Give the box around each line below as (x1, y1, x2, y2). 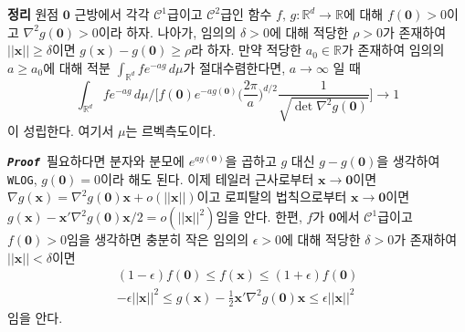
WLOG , (7, 169, 37, 188)
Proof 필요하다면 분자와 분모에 (7, 151, 185, 171)
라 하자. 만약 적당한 (191, 40, 302, 59)
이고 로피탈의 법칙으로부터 (196, 187, 347, 206)
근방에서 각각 (74, 5, 150, 23)
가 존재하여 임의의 (342, 40, 445, 59)
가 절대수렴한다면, (183, 57, 286, 77)
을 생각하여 (376, 151, 440, 171)
